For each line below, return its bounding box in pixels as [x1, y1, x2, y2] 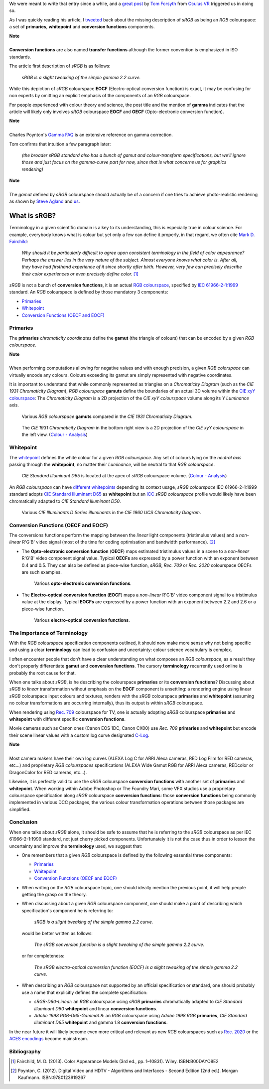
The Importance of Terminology [9, 629, 88, 636]
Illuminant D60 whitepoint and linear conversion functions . [34, 1005, 157, 1011]
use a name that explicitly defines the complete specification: [21, 989, 148, 995]
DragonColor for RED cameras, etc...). [9, 769, 87, 775]
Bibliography [9, 1048, 41, 1055]
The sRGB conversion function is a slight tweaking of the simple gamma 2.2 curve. [34, 942, 205, 948]
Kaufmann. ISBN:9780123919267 [18, 1075, 86, 1081]
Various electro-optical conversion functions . [34, 617, 130, 623]
